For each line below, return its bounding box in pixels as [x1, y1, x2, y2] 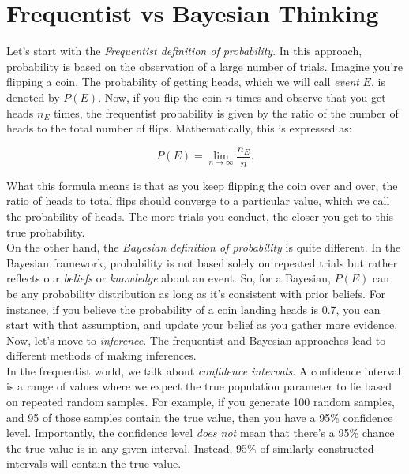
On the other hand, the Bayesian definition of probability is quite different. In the [6, 239, 401, 256]
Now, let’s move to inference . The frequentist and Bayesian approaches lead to [6, 331, 386, 348]
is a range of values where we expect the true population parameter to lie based [6, 378, 392, 394]
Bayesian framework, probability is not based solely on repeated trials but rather [6, 254, 398, 271]
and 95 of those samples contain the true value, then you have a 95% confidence [6, 409, 393, 425]
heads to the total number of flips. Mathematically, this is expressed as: [6, 120, 352, 136]
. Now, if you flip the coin [98, 88, 222, 105]
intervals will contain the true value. [6, 455, 182, 472]
